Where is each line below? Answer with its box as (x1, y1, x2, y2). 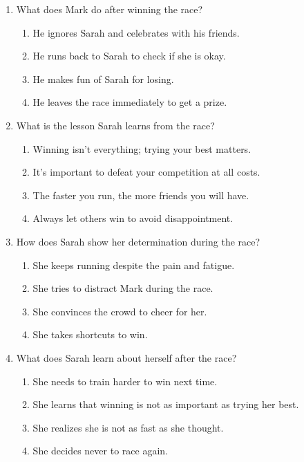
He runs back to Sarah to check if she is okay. (32, 48, 226, 63)
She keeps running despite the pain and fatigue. (32, 257, 235, 272)
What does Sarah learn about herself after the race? (16, 350, 237, 364)
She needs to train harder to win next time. (32, 373, 218, 388)
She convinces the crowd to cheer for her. (32, 304, 207, 318)
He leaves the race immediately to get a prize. (32, 95, 227, 109)
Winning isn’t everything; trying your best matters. (32, 141, 251, 156)
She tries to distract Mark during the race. (32, 281, 213, 295)
